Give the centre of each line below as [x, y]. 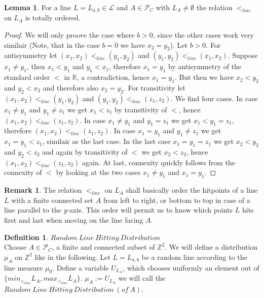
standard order [27, 77]
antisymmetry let [31, 55]
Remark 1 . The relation [43, 190]
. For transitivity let [154, 88]
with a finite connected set [52, 200]
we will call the [142, 278]
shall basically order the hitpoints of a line [192, 190]
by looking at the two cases [98, 172]
